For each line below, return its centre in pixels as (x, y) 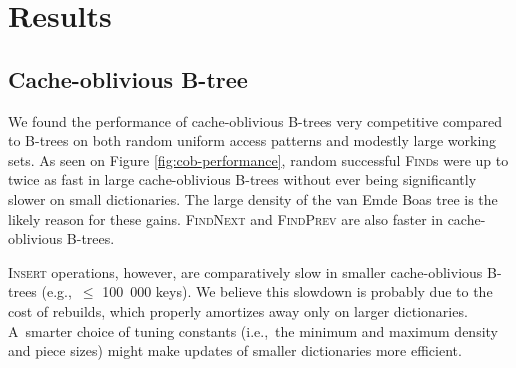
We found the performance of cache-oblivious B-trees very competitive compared (255, 120)
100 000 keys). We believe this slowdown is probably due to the (297, 291)
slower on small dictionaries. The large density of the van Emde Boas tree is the (253, 198)
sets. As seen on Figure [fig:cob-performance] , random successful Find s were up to (258, 159)
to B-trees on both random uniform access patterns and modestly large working (252, 140)
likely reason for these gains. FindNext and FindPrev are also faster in (225, 218)
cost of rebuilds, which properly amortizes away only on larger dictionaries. (238, 310)
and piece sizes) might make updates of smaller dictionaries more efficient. (235, 350)
